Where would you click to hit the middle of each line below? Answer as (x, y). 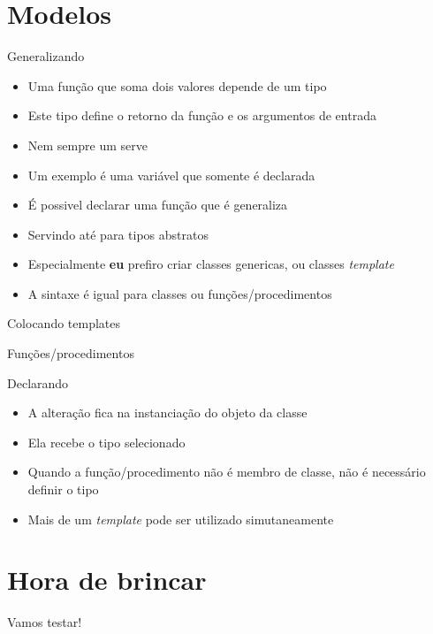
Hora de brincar (107, 580)
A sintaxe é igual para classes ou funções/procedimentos (180, 293)
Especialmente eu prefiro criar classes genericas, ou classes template (211, 264)
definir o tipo (63, 489)
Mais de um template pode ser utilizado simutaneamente (181, 519)
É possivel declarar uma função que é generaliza (158, 205)
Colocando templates (64, 323)
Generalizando (46, 56)
